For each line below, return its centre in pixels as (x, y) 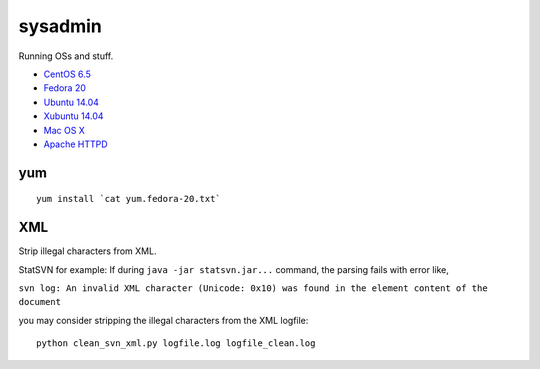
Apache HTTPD (76, 144)
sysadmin (60, 26)
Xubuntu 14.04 (73, 116)
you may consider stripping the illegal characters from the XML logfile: (163, 320)
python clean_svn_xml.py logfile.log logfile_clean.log (176, 343)
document (40, 302)
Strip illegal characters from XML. (87, 251)
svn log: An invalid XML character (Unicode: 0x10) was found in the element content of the (253, 288)
